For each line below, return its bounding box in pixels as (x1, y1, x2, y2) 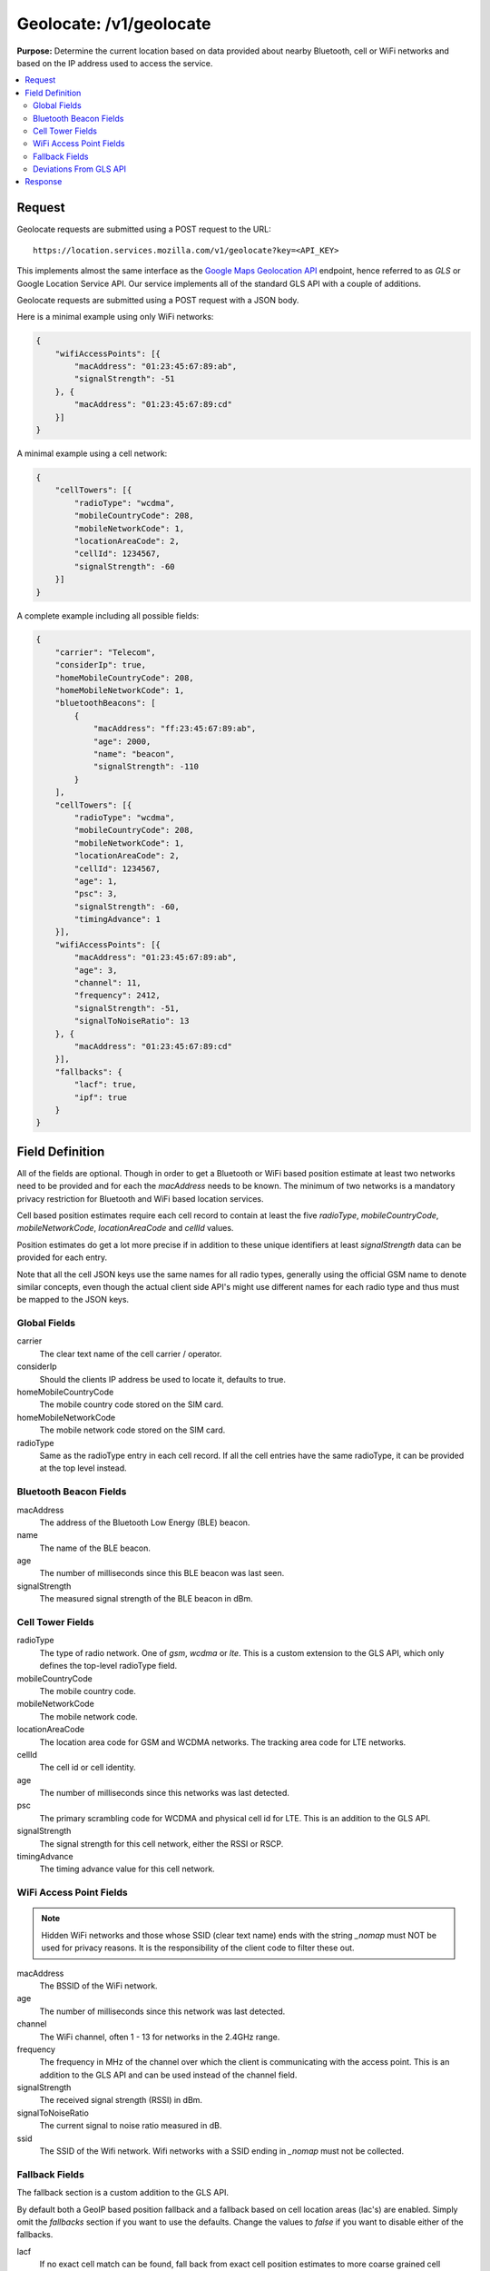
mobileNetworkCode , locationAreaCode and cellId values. (16, 1223, 234, 1234)
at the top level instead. (39, 1463, 127, 1473)
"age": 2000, (93, 736, 152, 747)
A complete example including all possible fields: (16, 610, 200, 621)
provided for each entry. (16, 1252, 108, 1263)
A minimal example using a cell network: (16, 448, 168, 459)
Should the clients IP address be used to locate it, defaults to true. (39, 1374, 286, 1384)
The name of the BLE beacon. (39, 1542, 152, 1553)
